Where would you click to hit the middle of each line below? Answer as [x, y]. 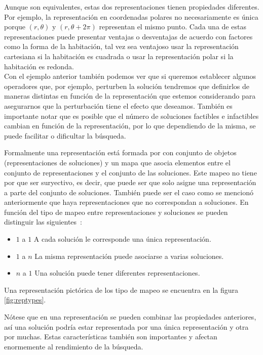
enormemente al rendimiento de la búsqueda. [74, 346]
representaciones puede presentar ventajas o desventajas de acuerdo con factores [128, 36]
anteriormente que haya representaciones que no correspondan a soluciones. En [126, 202]
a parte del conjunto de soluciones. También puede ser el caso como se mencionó [129, 192]
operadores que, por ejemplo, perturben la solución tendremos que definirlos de [127, 86]
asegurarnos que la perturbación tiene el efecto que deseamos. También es [118, 105]
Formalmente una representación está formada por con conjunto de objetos [120, 152]
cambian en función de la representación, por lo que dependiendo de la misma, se [130, 126]
